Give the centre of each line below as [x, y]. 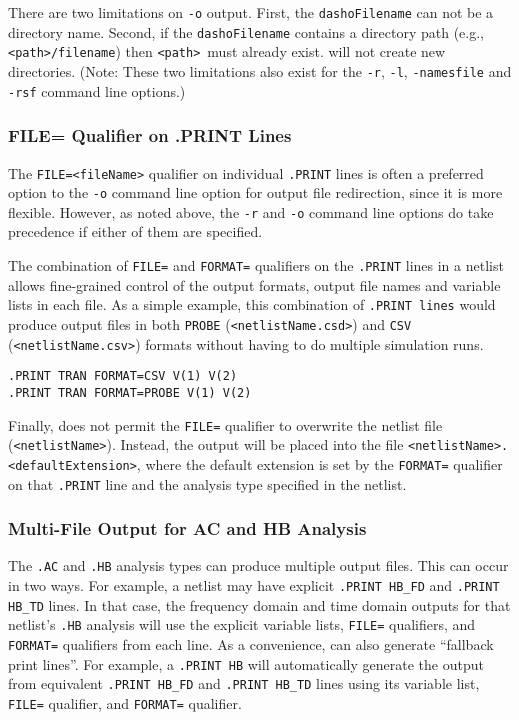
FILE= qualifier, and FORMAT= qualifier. [125, 703]
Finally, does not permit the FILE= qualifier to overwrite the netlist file [225, 424]
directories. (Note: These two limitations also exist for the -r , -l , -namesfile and [260, 70]
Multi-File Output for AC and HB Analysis [187, 528]
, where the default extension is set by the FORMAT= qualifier [319, 463]
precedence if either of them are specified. [135, 231]
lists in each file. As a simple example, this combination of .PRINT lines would [252, 304]
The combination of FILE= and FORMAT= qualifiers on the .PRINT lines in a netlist [256, 265]
